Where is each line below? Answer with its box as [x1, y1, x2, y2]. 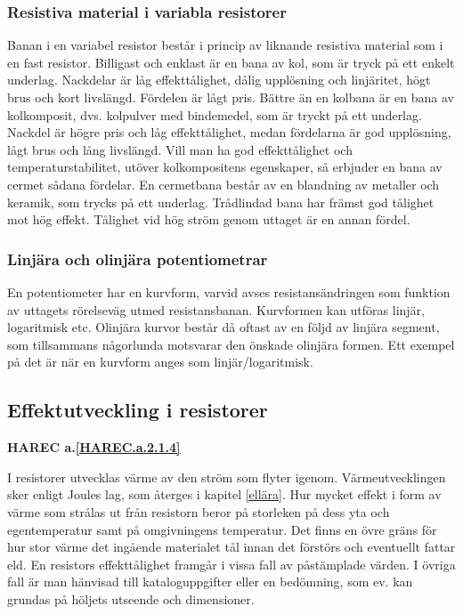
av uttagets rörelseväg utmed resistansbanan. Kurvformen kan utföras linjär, [7, 300, 425, 319]
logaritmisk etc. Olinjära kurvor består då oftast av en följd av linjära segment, [7, 318, 440, 336]
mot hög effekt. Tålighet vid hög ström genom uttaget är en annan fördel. [7, 210, 410, 229]
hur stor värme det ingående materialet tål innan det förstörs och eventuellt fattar [7, 537, 456, 556]
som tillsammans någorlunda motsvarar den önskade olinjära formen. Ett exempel [7, 335, 455, 353]
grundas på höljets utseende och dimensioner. [7, 589, 255, 608]
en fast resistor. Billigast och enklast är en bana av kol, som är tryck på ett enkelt [7, 53, 455, 71]
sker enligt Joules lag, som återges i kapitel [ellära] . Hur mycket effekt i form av [7, 485, 442, 504]
